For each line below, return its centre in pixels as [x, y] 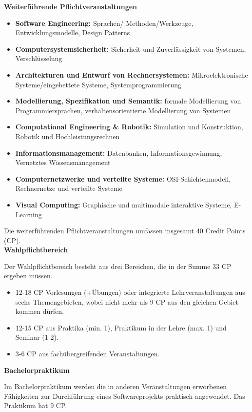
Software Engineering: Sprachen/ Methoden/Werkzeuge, [104, 23]
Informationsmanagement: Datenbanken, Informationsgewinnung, [119, 153]
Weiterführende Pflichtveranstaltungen [71, 6]
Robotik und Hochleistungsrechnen [68, 136]
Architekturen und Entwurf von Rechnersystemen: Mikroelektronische [132, 74]
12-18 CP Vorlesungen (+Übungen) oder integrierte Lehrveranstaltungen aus [130, 292]
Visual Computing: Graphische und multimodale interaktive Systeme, [124, 204]
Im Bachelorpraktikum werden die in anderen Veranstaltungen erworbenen [116, 386]
